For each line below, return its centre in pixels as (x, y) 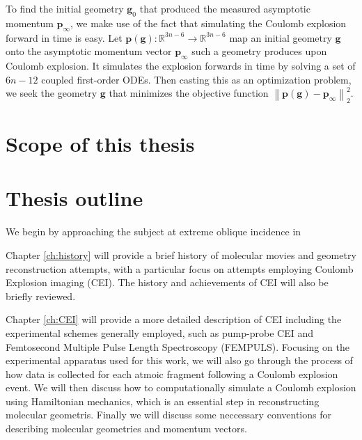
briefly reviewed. (41, 296)
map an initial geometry (281, 37)
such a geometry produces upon (259, 51)
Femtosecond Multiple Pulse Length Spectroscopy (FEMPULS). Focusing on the (178, 346)
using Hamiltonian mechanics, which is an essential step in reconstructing (163, 401)
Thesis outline (74, 198)
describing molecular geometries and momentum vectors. (126, 429)
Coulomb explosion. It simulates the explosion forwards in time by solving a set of (181, 65)
